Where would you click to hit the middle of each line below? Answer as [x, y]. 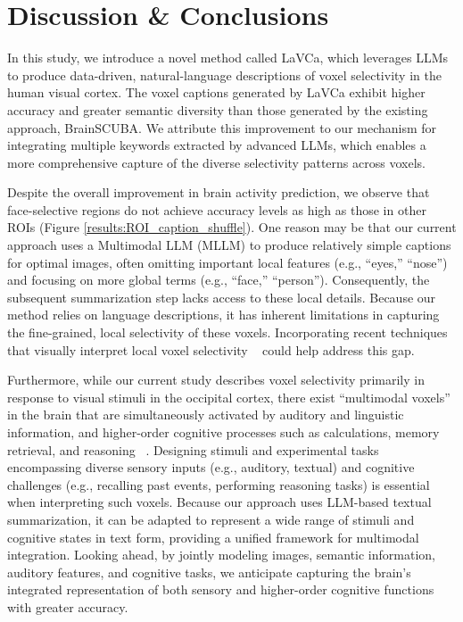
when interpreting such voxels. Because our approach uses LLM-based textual [219, 502]
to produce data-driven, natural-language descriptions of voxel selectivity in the [224, 75]
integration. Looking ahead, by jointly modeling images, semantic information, [221, 555]
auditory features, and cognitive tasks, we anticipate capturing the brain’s [209, 572]
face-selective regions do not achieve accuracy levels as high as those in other [217, 209]
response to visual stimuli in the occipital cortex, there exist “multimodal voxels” [229, 397]
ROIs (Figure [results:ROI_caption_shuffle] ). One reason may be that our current [232, 227]
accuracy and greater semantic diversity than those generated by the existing [218, 109]
